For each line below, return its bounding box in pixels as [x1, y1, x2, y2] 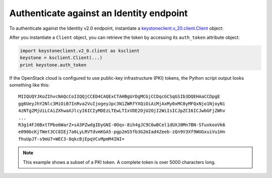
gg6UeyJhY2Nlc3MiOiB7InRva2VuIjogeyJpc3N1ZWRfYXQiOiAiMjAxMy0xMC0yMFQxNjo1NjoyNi [18, 101, 226, 106]
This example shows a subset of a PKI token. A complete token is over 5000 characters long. [23, 159, 216, 165]
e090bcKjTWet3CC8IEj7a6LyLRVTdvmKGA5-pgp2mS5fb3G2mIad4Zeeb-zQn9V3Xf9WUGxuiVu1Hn [18, 129, 226, 135]
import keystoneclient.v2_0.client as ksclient [20, 48, 140, 53]
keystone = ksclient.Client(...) [20, 55, 103, 61]
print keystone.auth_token [20, 62, 87, 68]
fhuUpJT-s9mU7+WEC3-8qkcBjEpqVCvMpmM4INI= [18, 136, 125, 142]
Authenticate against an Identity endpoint [9, 8, 188, 19]
